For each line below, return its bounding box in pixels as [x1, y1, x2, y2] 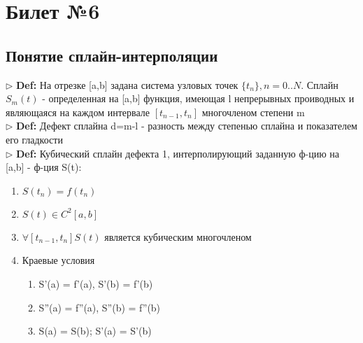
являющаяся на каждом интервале [6, 104, 150, 119]
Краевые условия [22, 253, 95, 267]
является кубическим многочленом [104, 229, 252, 244]
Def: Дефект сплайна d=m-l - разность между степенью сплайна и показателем [16, 118, 357, 133]
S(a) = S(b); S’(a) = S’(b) [38, 323, 152, 338]
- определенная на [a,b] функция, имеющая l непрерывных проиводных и [42, 91, 355, 106]
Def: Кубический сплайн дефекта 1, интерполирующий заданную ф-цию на [16, 146, 339, 160]
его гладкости [6, 132, 63, 146]
